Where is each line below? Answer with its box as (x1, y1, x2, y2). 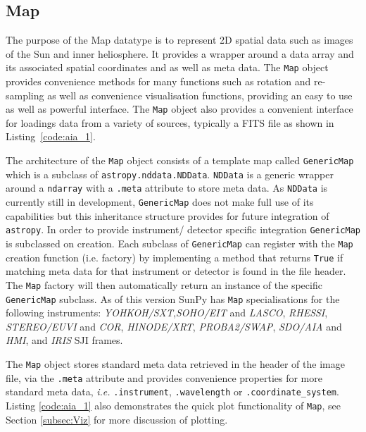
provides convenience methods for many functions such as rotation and (6, 74, 311, 89)
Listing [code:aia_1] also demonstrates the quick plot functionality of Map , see (6, 397, 341, 412)
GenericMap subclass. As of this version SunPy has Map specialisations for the (6, 291, 340, 306)
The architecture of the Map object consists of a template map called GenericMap (6, 153, 354, 168)
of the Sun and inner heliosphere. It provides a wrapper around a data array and (6, 46, 354, 61)
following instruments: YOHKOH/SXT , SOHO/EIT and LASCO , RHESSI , (6, 305, 328, 320)
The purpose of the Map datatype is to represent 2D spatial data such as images (6, 32, 353, 47)
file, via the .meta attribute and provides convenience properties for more (6, 370, 322, 385)
